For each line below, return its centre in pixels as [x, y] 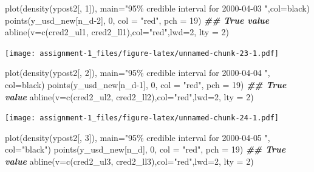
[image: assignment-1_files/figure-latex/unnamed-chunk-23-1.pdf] [142, 53]
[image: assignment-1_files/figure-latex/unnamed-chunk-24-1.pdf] [142, 118]
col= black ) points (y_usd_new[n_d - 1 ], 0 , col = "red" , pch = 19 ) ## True [146, 85]
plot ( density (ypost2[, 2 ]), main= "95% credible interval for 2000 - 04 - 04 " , [138, 73]
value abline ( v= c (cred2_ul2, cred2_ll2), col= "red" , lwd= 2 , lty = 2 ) [129, 96]
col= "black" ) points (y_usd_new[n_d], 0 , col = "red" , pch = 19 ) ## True [145, 149]
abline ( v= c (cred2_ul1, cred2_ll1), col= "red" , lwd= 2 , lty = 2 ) [117, 32]
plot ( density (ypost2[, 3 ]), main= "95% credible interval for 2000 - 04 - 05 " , [138, 137]
